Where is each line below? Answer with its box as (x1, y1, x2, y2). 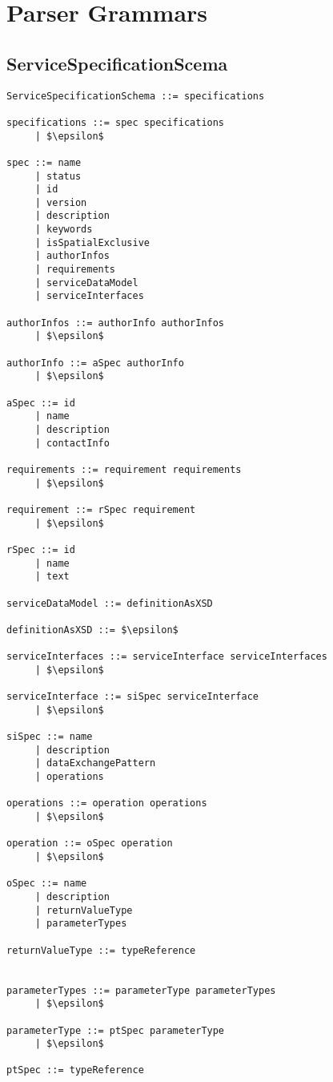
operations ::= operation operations (6, 797, 207, 809)
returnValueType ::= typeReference (6, 944, 196, 956)
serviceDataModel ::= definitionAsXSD (6, 597, 213, 609)
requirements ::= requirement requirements (6, 463, 242, 475)
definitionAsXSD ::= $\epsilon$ (6, 624, 179, 636)
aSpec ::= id (6, 397, 75, 409)
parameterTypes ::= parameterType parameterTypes (6, 984, 276, 996)
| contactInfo (34, 437, 110, 449)
